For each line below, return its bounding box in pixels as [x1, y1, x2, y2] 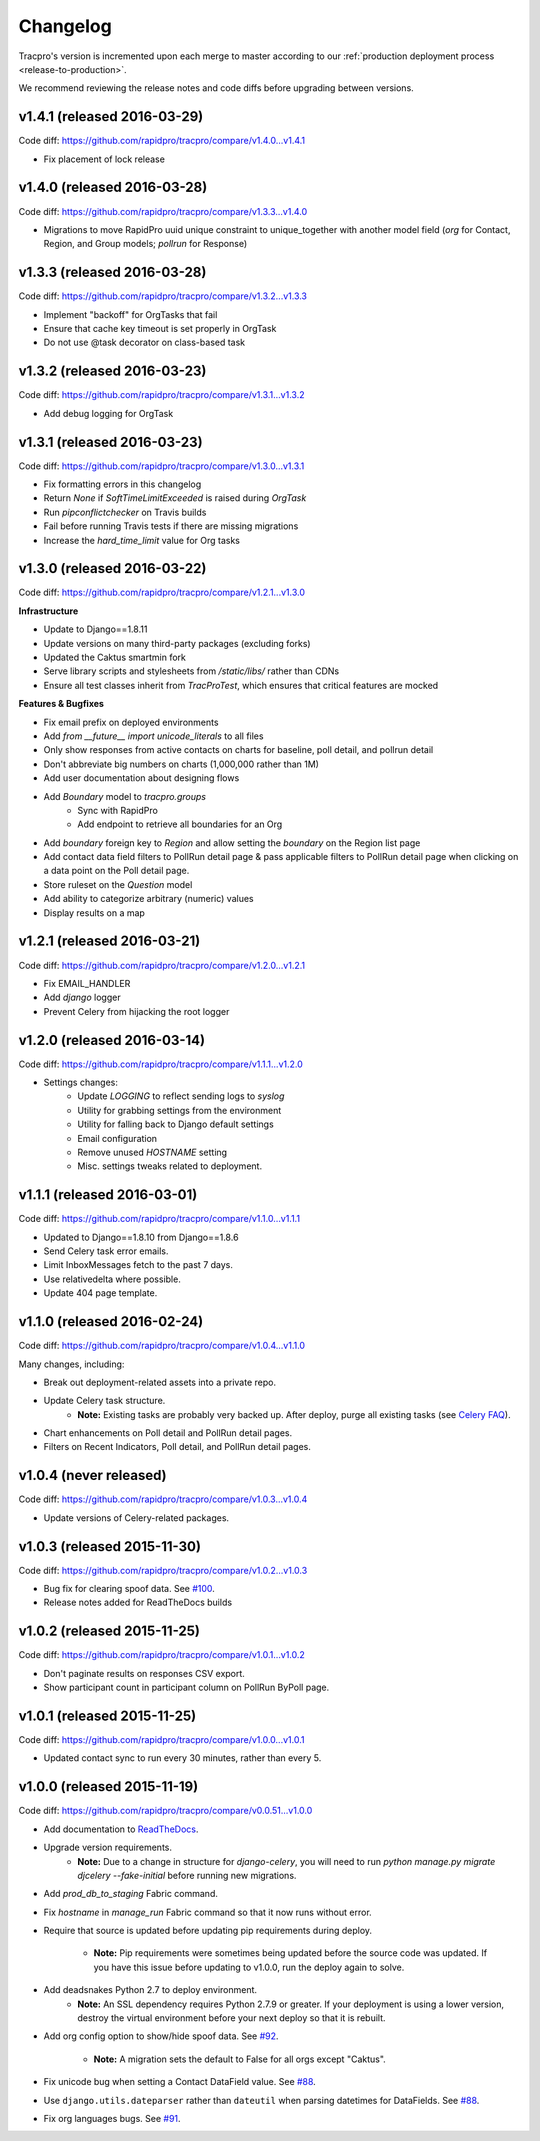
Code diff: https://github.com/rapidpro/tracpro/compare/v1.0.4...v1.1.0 [18, 1340, 305, 1352]
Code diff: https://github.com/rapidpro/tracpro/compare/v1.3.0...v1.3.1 [18, 460, 305, 472]
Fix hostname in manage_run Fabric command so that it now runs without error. [43, 1906, 372, 1918]
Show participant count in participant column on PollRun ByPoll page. [43, 1681, 330, 1694]
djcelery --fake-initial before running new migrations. [77, 1869, 297, 1881]
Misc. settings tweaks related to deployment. [77, 1160, 263, 1172]
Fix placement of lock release [43, 153, 165, 165]
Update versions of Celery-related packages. [43, 1511, 230, 1524]
